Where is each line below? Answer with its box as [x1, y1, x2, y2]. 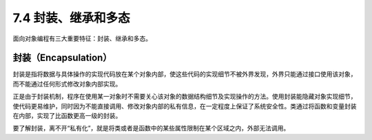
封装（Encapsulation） [12, 52, 112, 64]
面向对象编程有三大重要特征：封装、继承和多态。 [12, 34, 152, 43]
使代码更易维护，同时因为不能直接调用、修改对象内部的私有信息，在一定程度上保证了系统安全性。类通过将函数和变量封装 [12, 102, 357, 110]
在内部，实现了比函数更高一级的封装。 [12, 112, 122, 120]
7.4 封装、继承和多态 [12, 10, 130, 25]
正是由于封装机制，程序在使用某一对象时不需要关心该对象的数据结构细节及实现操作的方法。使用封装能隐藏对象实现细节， [12, 93, 357, 101]
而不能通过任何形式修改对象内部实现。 [12, 80, 122, 88]
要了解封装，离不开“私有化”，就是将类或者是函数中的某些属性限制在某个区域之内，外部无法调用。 [12, 124, 290, 132]
